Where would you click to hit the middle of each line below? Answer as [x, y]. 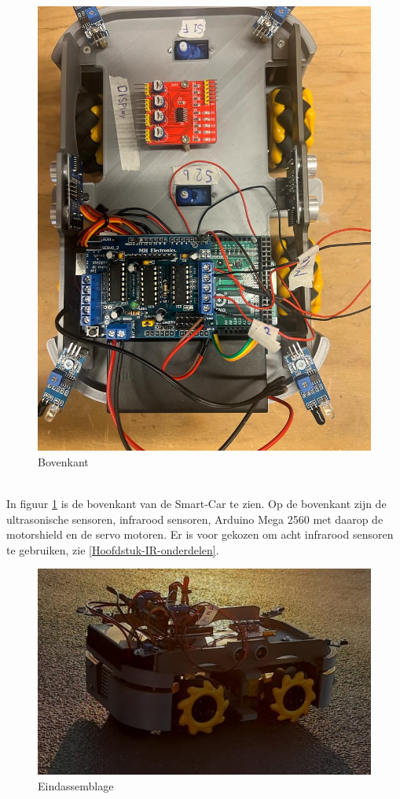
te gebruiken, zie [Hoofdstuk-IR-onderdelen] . [113, 549]
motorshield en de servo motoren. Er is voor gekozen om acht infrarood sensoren [200, 534]
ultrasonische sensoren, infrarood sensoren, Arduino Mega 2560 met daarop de [195, 519]
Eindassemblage [76, 785]
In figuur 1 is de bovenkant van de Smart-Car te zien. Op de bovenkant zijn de [196, 504]
